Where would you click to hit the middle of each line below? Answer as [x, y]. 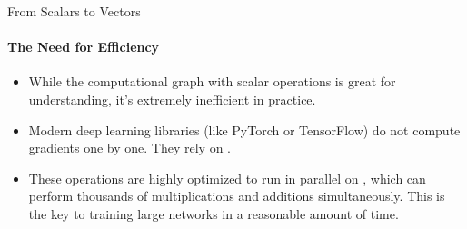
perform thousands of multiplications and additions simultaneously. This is [237, 196]
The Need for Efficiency [84, 47]
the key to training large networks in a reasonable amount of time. [214, 213]
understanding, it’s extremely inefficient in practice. [172, 99]
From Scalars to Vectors [74, 11]
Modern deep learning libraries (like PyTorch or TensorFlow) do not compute [244, 129]
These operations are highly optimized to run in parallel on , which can [227, 178]
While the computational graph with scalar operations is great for [212, 81]
